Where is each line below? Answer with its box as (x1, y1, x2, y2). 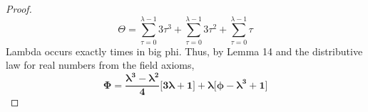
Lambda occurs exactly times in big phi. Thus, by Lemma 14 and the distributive (6, 43, 363, 58)
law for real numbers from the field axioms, (6, 57, 195, 72)
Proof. (6, 1, 32, 16)
